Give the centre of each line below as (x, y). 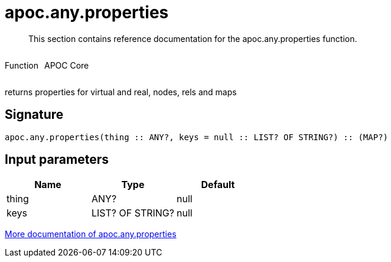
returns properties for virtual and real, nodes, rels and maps (121, 92)
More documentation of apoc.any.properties (91, 234)
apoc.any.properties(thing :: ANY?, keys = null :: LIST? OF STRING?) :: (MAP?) (197, 137)
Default (218, 185)
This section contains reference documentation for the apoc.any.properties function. (193, 38)
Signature (34, 115)
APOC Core (66, 65)
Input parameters (57, 160)
